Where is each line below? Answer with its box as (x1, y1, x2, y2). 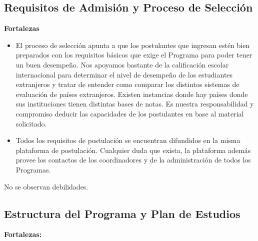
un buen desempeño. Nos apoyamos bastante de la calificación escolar (15, 59, 229, 69)
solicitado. (15, 118, 47, 128)
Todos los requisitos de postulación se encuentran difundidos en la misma (15, 135, 240, 145)
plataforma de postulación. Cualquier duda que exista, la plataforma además (15, 144, 251, 155)
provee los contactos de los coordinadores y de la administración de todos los (15, 154, 251, 165)
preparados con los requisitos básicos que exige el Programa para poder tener (15, 49, 252, 60)
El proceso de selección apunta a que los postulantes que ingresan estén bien (15, 39, 250, 50)
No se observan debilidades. (4, 181, 88, 191)
